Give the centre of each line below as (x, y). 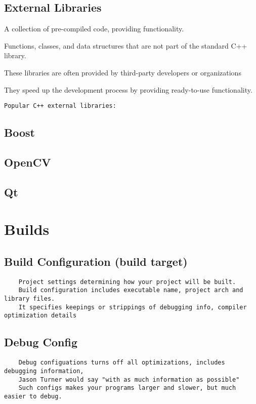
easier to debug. (33, 396)
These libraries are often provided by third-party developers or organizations (123, 72)
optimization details (40, 316)
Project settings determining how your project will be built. (127, 282)
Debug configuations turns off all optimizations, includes (122, 363)
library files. (30, 299)
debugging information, (44, 371)
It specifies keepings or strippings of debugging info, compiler (133, 307)
